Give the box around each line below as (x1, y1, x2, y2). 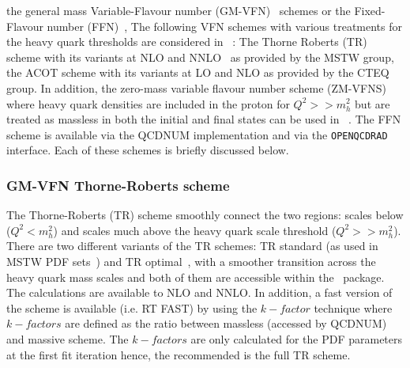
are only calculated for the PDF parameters (190, 330, 403, 347)
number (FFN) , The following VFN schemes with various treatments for (47, 17, 402, 34)
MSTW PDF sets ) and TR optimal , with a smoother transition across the (6, 253, 376, 269)
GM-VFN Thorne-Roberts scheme (6, 175, 230, 195)
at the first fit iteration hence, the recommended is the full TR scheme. (6, 346, 351, 362)
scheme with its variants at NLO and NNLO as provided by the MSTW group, (6, 48, 394, 65)
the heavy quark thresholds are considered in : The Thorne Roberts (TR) (6, 33, 367, 50)
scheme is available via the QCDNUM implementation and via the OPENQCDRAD (6, 126, 388, 142)
